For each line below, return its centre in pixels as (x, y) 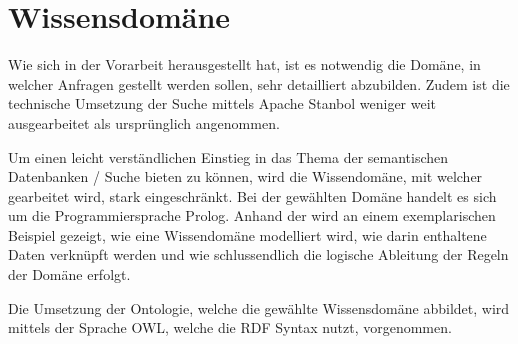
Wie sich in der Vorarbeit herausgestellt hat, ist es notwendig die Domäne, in (244, 64)
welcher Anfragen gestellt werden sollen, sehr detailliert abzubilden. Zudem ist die (259, 83)
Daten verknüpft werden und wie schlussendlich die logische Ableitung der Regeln (258, 254)
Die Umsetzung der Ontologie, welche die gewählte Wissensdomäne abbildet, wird (259, 307)
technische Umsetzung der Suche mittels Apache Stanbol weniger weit (222, 103)
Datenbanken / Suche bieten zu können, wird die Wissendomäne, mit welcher (245, 176)
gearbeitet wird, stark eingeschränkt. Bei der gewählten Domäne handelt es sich (252, 195)
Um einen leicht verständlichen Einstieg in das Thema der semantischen (228, 156)
